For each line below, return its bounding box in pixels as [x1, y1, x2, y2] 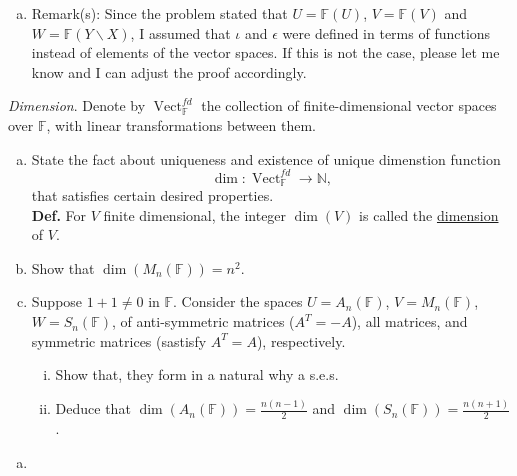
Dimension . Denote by [8, 95, 146, 116]
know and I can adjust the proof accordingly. [31, 61, 307, 82]
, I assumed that [130, 22, 231, 43]
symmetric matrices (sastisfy [31, 330, 207, 351]
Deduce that [55, 398, 131, 419]
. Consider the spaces [173, 291, 303, 312]
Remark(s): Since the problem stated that [31, 3, 288, 23]
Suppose [31, 291, 83, 312]
